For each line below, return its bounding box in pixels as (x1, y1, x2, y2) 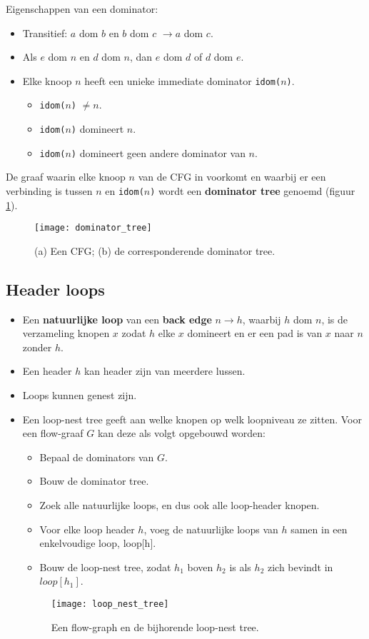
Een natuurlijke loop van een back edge (22, 311, 212, 326)
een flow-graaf (22, 426, 84, 441)
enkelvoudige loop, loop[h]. (39, 535, 156, 550)
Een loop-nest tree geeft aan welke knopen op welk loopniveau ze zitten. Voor (22, 411, 362, 426)
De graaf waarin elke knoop (6, 169, 126, 184)
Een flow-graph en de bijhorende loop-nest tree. (51, 619, 259, 634)
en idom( (105, 183, 144, 198)
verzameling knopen (22, 326, 110, 341)
